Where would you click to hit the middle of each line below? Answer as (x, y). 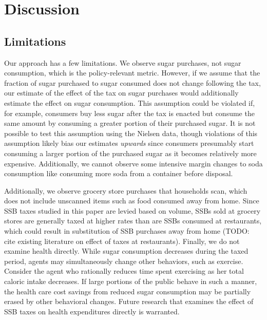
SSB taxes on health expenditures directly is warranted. (92, 311)
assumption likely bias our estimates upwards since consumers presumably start (129, 143)
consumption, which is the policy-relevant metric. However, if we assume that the (132, 73)
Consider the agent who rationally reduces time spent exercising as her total (124, 271)
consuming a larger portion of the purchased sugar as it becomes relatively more (130, 153)
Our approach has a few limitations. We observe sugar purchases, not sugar (123, 62)
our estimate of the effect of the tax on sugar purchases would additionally (121, 93)
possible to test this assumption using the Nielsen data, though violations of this (131, 133)
